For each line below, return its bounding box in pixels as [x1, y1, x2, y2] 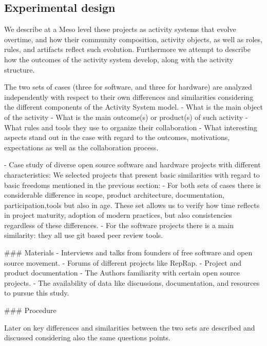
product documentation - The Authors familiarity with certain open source [4, 267, 240, 278]
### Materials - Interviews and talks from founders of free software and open [4, 247, 253, 258]
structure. [4, 64, 35, 75]
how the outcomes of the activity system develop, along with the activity [4, 54, 234, 64]
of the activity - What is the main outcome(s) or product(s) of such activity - [4, 111, 248, 122]
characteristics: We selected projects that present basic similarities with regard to [4, 169, 260, 180]
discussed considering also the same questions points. [4, 332, 170, 343]
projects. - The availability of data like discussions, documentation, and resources [4, 277, 260, 288]
